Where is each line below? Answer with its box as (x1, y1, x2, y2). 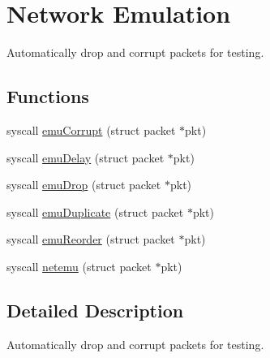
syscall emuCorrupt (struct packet (6, 121, 176, 138)
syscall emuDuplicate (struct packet (6, 203, 184, 220)
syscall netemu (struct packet (6, 257, 152, 274)
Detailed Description (6, 297, 184, 322)
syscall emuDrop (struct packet (6, 176, 161, 193)
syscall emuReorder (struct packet (6, 231, 175, 248)
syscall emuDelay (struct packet (6, 149, 165, 166)
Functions (6, 84, 89, 109)
